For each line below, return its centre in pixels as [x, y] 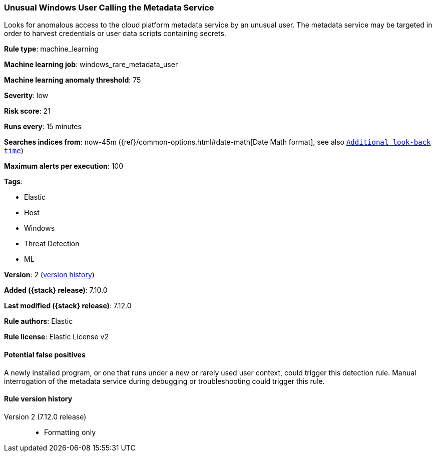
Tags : [14, 182]
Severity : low [26, 96]
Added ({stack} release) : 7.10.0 [56, 290]
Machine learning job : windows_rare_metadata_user [91, 65]
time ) [14, 151]
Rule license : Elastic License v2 [56, 337]
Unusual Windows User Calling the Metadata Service [109, 8]
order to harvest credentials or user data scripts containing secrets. [115, 34]
